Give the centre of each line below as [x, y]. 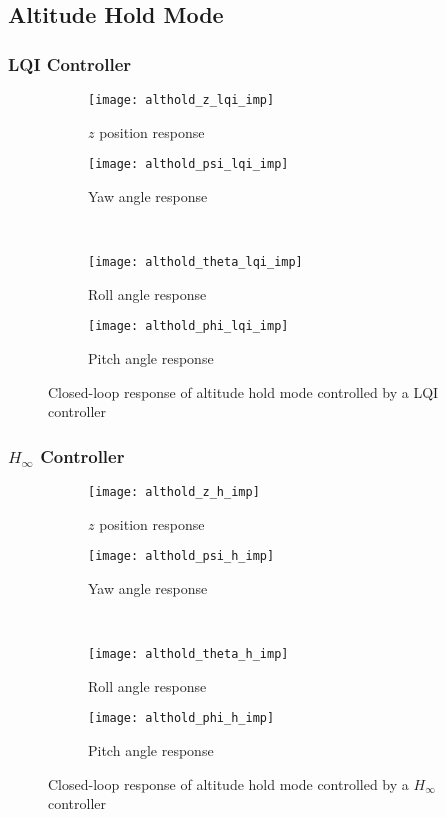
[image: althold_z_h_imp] [174, 492]
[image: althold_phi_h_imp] [181, 718]
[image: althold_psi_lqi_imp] [188, 164]
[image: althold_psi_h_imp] [181, 556]
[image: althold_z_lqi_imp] [181, 100]
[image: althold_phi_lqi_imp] [188, 326]
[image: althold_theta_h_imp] [188, 654]
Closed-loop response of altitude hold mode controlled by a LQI [243, 391]
